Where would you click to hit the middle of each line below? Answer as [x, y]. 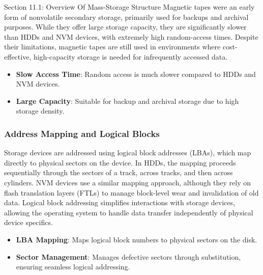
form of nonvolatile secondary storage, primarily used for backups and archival [126, 17]
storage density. [40, 111]
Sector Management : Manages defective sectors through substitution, [128, 256]
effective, [18, 56]
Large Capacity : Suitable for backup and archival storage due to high [127, 101]
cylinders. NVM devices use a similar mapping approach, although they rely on [128, 182]
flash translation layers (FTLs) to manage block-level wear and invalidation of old [131, 192]
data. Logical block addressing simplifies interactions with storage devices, [120, 202]
